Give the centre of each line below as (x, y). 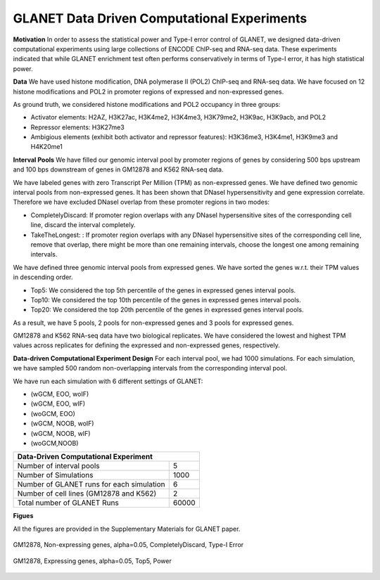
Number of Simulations (56, 475)
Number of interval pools (58, 466)
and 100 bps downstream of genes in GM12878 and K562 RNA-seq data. (118, 169)
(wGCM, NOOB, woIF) (62, 424)
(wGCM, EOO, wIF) (58, 404)
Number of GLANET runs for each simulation (91, 484)
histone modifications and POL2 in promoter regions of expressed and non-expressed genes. (148, 91)
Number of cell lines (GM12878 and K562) (87, 494)
